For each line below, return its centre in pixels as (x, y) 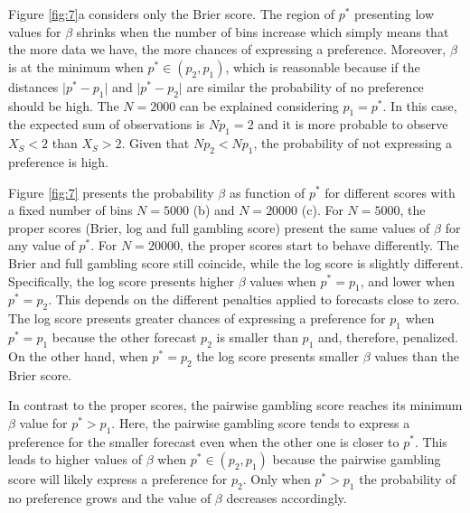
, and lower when (407, 280)
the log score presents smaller (277, 355)
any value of (42, 245)
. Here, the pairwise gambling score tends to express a (261, 422)
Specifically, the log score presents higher (122, 280)
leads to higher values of (75, 459)
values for (35, 31)
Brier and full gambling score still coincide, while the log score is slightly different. (236, 262)
